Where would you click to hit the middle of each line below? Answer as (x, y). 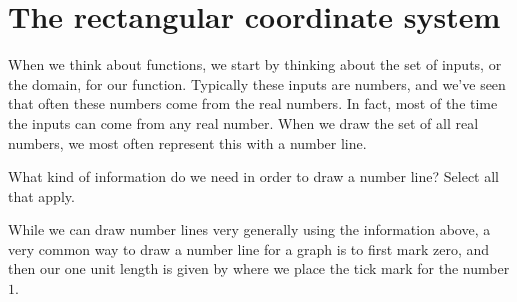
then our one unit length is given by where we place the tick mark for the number (259, 268)
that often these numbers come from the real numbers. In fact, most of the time (253, 103)
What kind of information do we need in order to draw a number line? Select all (253, 176)
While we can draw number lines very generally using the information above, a (249, 229)
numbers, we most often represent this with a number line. (187, 142)
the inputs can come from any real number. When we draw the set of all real (243, 122)
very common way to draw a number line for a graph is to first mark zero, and (249, 248)
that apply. (41, 195)
